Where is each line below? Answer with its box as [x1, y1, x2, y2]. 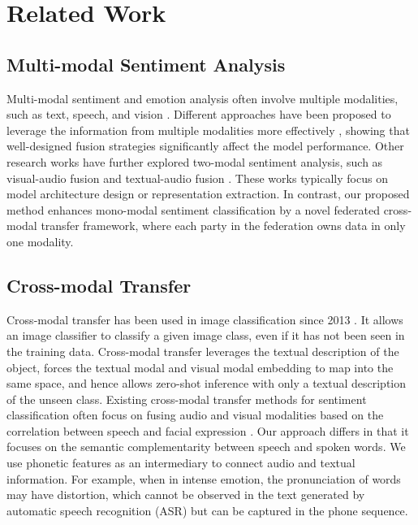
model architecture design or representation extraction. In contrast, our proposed [6, 185, 410, 202]
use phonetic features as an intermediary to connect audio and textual [6, 454, 356, 471]
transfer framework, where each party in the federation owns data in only [41, 217, 406, 234]
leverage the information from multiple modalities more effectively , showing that [6, 121, 410, 138]
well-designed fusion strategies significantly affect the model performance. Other [6, 137, 404, 154]
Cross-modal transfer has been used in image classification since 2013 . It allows [6, 310, 403, 328]
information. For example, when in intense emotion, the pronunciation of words [6, 470, 401, 487]
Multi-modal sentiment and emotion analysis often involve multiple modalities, [6, 89, 399, 106]
